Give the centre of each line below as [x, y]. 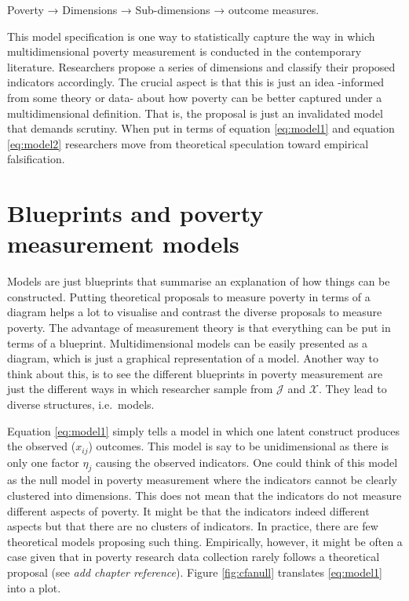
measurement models [123, 244]
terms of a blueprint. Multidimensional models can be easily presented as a [188, 342]
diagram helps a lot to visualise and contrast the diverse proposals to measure [195, 312]
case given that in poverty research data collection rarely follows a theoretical [194, 557]
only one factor [43, 462]
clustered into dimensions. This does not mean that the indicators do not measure [204, 495]
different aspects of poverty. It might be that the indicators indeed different [188, 510]
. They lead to [352, 389]
